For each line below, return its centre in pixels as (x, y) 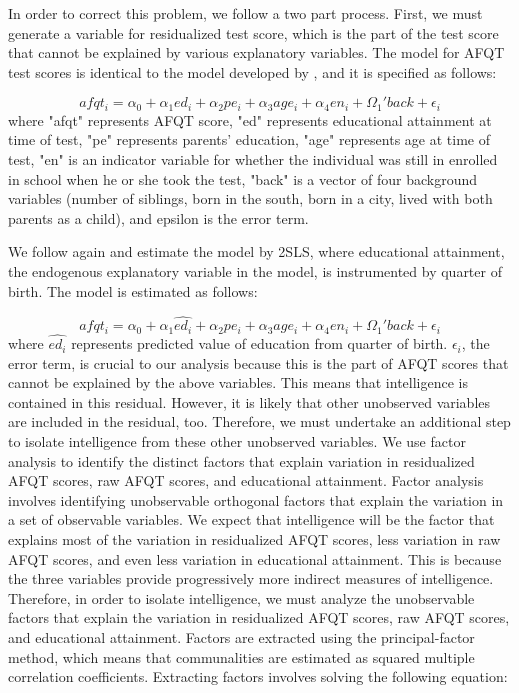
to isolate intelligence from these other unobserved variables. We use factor (237, 441)
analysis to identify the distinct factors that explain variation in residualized (241, 460)
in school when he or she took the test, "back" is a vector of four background (243, 178)
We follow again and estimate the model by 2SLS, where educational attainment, (256, 251)
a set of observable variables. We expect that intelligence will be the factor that (251, 519)
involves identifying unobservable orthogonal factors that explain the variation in (256, 499)
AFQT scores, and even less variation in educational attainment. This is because (255, 558)
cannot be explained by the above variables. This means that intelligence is (238, 382)
